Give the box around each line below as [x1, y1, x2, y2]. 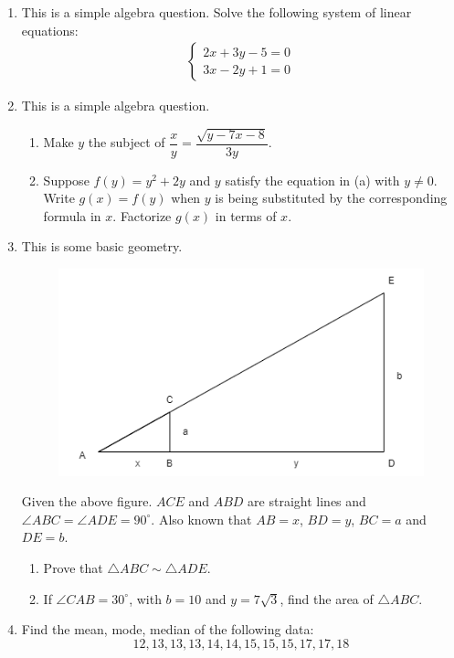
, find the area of [280, 589, 374, 608]
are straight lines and [248, 492, 366, 511]
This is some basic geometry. [21, 237, 183, 256]
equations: [21, 20, 79, 39]
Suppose [43, 170, 90, 189]
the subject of [88, 133, 165, 152]
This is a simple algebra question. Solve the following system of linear [21, 3, 412, 21]
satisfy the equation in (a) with [225, 170, 400, 189]
